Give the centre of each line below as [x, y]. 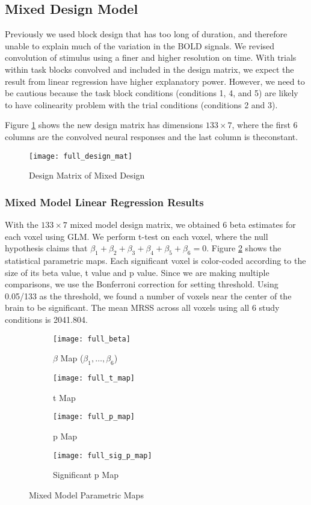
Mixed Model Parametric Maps [86, 494]
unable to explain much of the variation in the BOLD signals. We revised [140, 45]
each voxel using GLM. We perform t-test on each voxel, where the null [137, 236]
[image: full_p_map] [94, 417]
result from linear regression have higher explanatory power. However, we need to [155, 81]
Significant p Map [86, 475]
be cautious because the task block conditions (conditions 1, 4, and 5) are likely [152, 93]
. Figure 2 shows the [244, 248]
